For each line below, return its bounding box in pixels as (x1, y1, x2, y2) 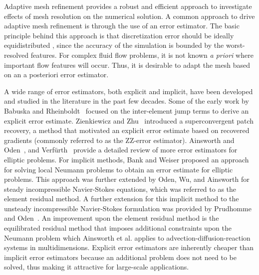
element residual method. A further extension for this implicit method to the (4, 193, 239, 204)
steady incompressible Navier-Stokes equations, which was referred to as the (4, 183, 237, 194)
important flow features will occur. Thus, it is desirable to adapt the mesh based (4, 59, 250, 70)
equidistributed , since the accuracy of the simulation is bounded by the (4, 40, 224, 50)
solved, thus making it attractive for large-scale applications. (4, 262, 189, 272)
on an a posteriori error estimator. (4, 69, 109, 80)
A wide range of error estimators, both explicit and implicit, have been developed (4, 86, 253, 96)
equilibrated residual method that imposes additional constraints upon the (4, 223, 232, 233)
